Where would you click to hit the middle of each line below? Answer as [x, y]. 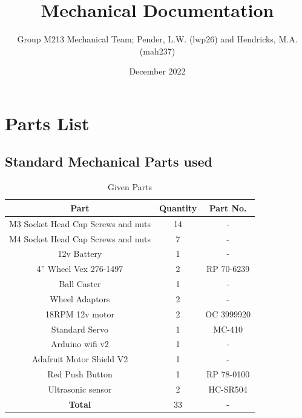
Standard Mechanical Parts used [109, 161]
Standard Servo [80, 329]
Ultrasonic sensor [80, 389]
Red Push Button [80, 374]
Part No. [228, 207]
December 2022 [157, 71]
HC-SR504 [228, 389]
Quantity [178, 207]
